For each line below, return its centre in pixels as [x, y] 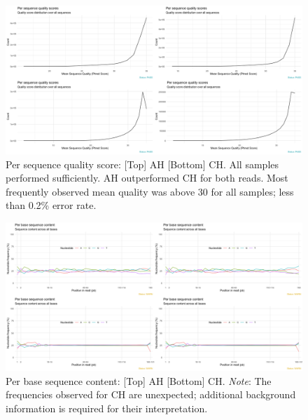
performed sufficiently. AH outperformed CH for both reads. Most [147, 178]
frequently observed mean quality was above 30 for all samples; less [150, 191]
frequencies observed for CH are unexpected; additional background [151, 394]
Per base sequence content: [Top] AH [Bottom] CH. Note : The [139, 380]
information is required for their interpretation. [107, 408]
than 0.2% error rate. [51, 205]
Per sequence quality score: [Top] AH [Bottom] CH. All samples [142, 164]
